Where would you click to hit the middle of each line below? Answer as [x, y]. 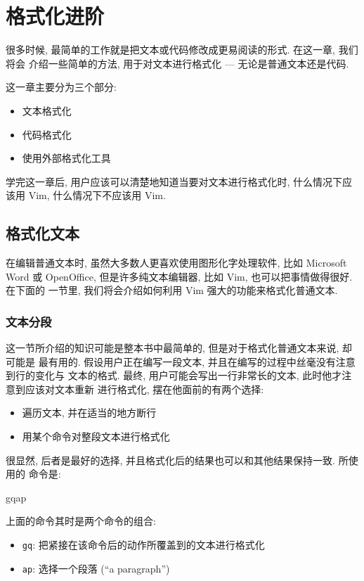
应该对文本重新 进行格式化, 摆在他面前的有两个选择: [144, 389]
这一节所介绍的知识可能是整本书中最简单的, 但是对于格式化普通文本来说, [173, 348]
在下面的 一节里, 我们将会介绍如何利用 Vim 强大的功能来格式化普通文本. [172, 290]
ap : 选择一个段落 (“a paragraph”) [96, 568]
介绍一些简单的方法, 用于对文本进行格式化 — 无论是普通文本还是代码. [189, 63]
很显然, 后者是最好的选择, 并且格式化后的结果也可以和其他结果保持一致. [170, 460]
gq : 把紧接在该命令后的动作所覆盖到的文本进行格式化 [143, 545]
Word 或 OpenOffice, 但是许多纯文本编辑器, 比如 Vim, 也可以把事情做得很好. [179, 276]
